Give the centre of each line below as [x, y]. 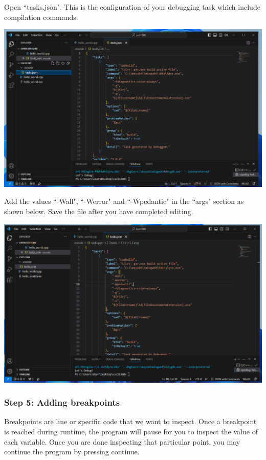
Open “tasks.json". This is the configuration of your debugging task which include [132, 7]
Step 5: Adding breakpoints [62, 402]
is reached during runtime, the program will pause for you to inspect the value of [131, 432]
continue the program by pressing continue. [72, 452]
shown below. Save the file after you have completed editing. [99, 211]
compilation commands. [41, 17]
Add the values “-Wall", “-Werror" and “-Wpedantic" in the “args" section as [124, 201]
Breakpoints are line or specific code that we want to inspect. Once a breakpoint [130, 421]
